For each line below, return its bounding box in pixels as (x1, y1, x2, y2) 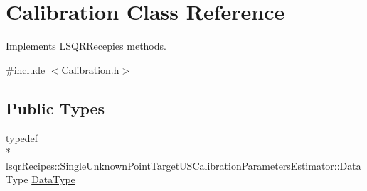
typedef (6, 130, 38, 145)
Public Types (6, 97, 105, 119)
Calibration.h (61, 62, 119, 77)
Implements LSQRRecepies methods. (6, 38, 166, 53)
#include (6, 62, 46, 77)
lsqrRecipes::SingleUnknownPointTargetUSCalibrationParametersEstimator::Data (6, 158, 361, 173)
